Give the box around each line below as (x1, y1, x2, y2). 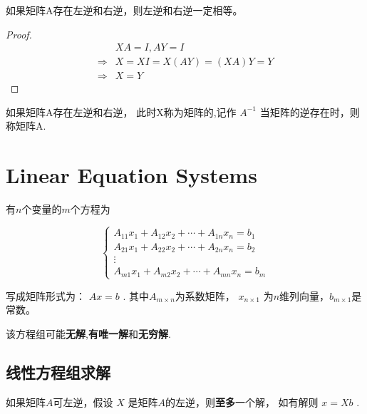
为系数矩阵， (175, 288, 235, 303)
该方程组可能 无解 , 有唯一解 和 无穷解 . (6, 326, 171, 341)
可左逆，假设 (53, 394, 113, 409)
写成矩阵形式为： (6, 288, 86, 303)
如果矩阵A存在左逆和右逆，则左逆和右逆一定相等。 (6, 3, 243, 17)
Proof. (6, 26, 32, 41)
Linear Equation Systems (6, 160, 257, 190)
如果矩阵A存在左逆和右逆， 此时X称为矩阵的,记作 (6, 104, 237, 119)
